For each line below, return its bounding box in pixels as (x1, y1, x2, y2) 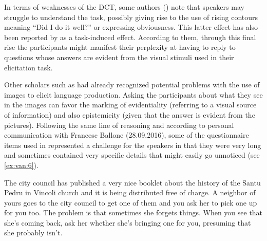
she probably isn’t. (4, 227, 63, 238)
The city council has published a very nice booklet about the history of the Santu (4, 177, 261, 188)
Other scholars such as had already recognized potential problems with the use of (4, 79, 260, 90)
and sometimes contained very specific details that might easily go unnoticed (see (4, 150, 260, 160)
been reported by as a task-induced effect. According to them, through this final (4, 31, 256, 42)
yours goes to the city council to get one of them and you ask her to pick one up (4, 197, 257, 208)
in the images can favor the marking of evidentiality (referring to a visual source (4, 99, 257, 110)
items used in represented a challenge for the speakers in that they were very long (4, 139, 261, 150)
